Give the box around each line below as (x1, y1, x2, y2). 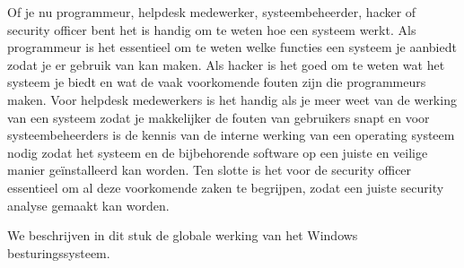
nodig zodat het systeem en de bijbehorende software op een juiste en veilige (7, 143, 428, 161)
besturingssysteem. (7, 243, 110, 262)
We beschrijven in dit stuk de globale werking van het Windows (7, 226, 358, 245)
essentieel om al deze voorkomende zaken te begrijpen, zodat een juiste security (7, 177, 444, 196)
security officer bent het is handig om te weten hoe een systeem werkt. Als (7, 20, 416, 39)
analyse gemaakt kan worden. (7, 195, 170, 214)
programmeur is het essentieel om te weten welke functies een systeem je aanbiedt (7, 38, 457, 56)
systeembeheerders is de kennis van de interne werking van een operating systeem (7, 125, 455, 144)
